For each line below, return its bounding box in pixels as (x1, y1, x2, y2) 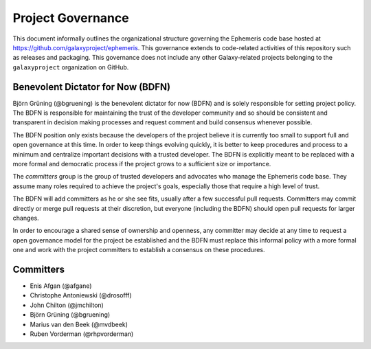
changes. (12, 214, 39, 222)
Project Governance (12, 10, 130, 25)
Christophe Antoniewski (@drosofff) (30, 291, 132, 300)
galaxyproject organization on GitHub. (12, 63, 129, 71)
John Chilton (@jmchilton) (30, 301, 104, 309)
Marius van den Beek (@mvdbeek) (30, 320, 128, 328)
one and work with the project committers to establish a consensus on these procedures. (12, 246, 265, 254)
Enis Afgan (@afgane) (30, 282, 92, 290)
